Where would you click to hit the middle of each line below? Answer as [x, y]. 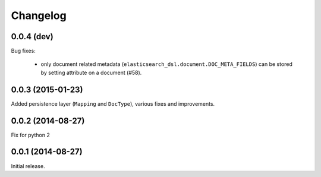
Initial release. [28, 166]
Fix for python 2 [30, 135]
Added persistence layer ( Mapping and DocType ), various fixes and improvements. [113, 103]
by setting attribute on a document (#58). [91, 72]
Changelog [39, 15]
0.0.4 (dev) [32, 37]
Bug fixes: [23, 51]
